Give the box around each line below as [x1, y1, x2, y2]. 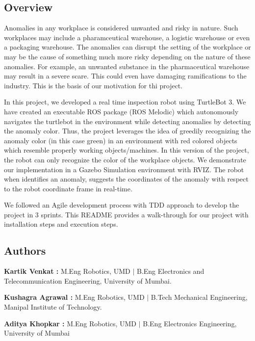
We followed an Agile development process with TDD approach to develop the [4, 200, 239, 210]
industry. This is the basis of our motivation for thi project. [4, 80, 183, 90]
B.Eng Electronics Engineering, [143, 318, 237, 328]
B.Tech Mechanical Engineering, [151, 292, 248, 302]
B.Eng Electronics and [136, 266, 204, 276]
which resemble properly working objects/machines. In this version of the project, [4, 145, 249, 155]
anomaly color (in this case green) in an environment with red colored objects [4, 135, 237, 145]
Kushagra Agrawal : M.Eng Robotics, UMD [4, 292, 145, 302]
